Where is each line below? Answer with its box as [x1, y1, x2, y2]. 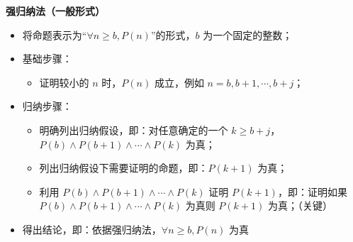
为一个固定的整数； [203, 27, 293, 42]
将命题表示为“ [22, 27, 87, 42]
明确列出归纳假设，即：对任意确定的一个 [39, 122, 228, 137]
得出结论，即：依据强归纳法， [22, 221, 162, 236]
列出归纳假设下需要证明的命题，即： [39, 160, 208, 175]
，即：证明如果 [277, 184, 347, 199]
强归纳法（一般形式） [6, 4, 105, 18]
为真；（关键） [267, 198, 332, 213]
